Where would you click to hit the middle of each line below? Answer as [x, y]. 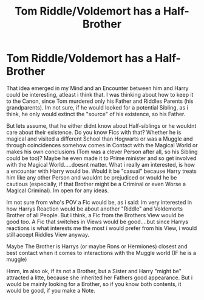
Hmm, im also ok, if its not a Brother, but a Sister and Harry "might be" [94, 271]
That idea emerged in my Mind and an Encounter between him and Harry [97, 88]
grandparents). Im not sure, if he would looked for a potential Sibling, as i [97, 107]
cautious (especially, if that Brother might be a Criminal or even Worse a [96, 184]
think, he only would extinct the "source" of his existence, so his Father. [96, 114]
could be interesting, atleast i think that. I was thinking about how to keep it [100, 94]
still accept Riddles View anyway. [48, 234]
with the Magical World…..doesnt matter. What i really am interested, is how [101, 164]
